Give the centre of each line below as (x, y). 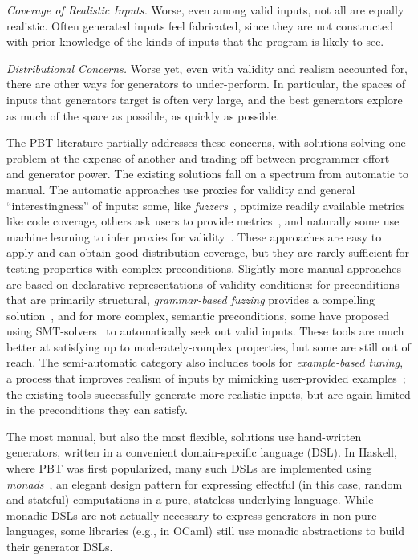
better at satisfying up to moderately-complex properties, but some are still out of (209, 346)
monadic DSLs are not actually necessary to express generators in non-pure (192, 515)
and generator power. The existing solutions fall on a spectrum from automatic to (208, 174)
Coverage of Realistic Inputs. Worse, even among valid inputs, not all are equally (205, 10)
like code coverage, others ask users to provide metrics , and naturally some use (203, 221)
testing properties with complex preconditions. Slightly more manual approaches (204, 268)
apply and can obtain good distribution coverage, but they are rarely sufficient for (208, 252)
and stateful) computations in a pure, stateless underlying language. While (190, 499)
